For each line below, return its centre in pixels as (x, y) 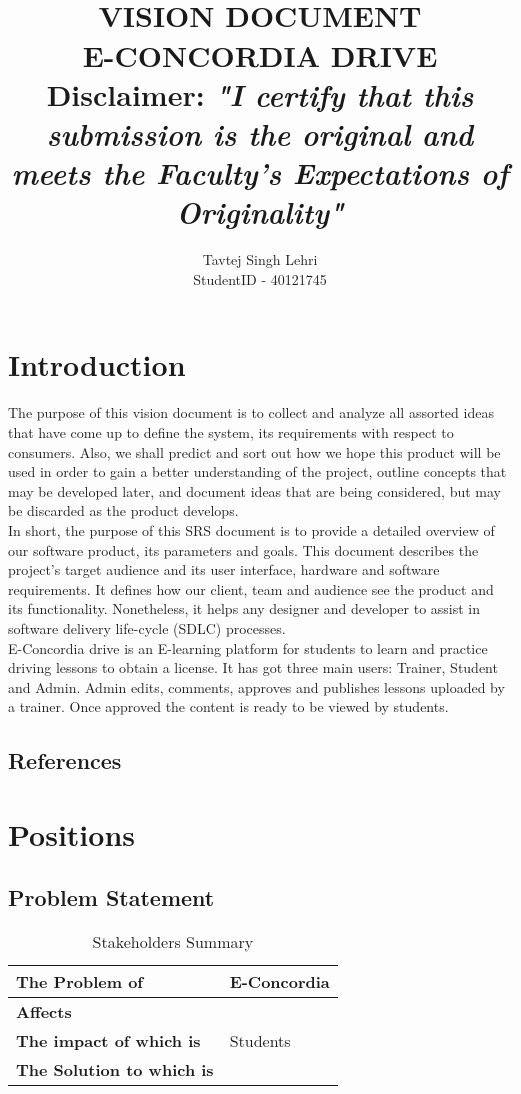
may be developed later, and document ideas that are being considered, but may (254, 490)
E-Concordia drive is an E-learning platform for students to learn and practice (248, 647)
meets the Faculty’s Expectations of (260, 173)
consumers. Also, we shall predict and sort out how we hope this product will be (254, 451)
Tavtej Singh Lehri (260, 259)
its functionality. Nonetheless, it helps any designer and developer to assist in (244, 608)
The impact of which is (108, 1041)
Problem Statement (111, 897)
